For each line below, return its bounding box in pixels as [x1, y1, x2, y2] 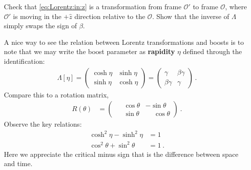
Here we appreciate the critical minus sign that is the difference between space [4, 149, 238, 159]
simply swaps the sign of [4, 20, 77, 31]
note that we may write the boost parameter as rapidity [4, 46, 175, 57]
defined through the [183, 46, 242, 57]
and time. [4, 158, 33, 169]
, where [225, 1, 247, 11]
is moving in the [13, 11, 62, 21]
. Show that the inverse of [152, 11, 230, 21]
